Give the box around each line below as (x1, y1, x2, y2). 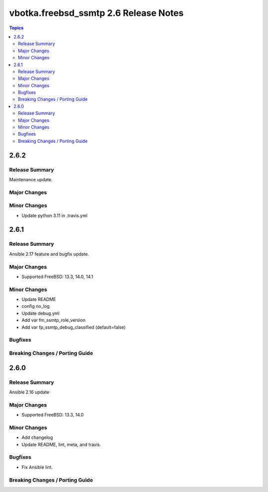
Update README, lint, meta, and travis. (21, 441, 101, 447)
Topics (9, 25, 24, 31)
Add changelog (21, 434, 53, 440)
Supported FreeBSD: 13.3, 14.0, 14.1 (21, 274, 94, 280)
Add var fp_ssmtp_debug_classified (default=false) (21, 324, 126, 330)
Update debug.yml (21, 310, 60, 316)
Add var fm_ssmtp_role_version (21, 317, 86, 323)
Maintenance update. (9, 176, 53, 182)
